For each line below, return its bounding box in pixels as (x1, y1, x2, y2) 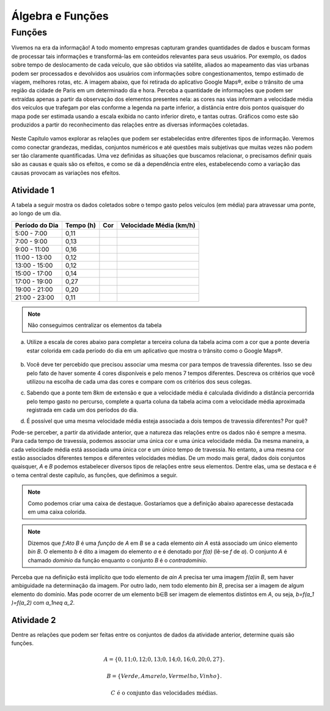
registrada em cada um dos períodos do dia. (26, 406, 139, 414)
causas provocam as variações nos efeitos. (11, 169, 120, 177)
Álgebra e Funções (11, 9, 109, 23)
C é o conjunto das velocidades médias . (111, 690, 218, 696)
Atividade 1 (11, 185, 54, 195)
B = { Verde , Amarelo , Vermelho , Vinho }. (106, 673, 222, 679)
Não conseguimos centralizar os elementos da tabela (28, 321, 162, 329)
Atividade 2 (11, 614, 56, 625)
